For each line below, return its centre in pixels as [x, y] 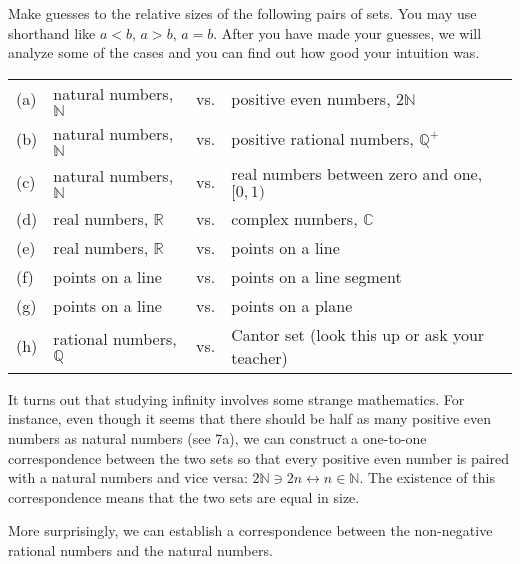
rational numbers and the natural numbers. [140, 549]
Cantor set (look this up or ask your [358, 334]
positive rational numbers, [322, 139]
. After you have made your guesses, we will [347, 32]
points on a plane [292, 305]
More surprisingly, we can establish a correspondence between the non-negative [250, 530]
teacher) [259, 357]
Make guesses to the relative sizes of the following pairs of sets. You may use [242, 13]
